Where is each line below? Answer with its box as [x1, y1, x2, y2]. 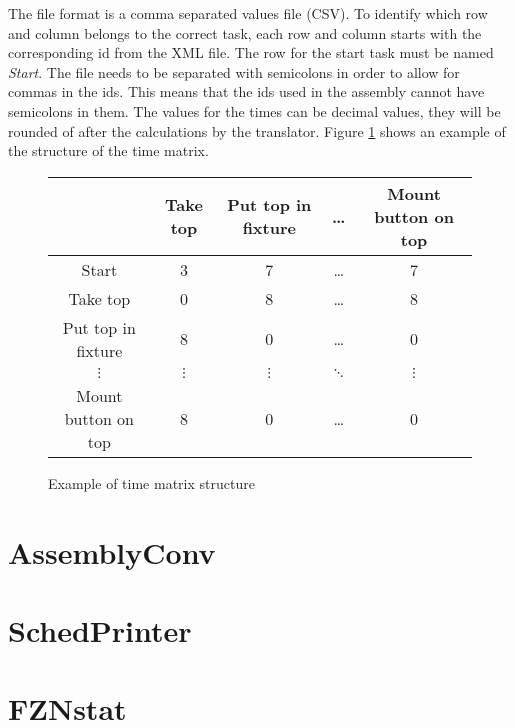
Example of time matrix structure [48, 472, 255, 493]
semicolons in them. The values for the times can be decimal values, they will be [8, 100, 501, 121]
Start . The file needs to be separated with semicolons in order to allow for [8, 61, 460, 82]
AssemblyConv [8, 531, 216, 572]
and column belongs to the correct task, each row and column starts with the [8, 22, 482, 43]
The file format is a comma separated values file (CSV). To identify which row [8, 3, 488, 23]
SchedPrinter [8, 609, 192, 650]
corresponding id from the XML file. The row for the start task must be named [8, 42, 494, 63]
